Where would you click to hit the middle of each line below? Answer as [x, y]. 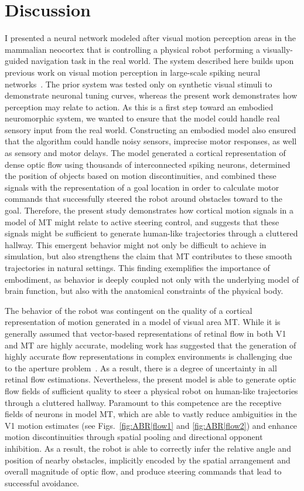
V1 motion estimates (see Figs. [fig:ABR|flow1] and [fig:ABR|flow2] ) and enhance [151, 425]
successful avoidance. [42, 482]
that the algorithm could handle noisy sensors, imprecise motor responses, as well [151, 141]
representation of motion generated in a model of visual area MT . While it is [143, 322]
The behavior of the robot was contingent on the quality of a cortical [129, 310]
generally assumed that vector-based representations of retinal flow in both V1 [146, 333]
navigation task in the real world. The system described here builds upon [163, 61]
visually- [278, 49]
